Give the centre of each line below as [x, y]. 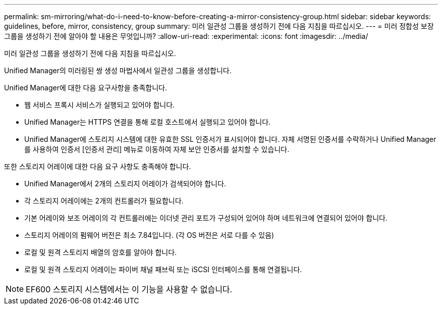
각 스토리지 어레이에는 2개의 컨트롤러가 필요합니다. [104, 201]
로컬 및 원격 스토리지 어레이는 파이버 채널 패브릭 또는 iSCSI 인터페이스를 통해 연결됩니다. [163, 269]
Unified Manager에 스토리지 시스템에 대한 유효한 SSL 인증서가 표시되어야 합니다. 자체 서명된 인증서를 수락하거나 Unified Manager [230, 139]
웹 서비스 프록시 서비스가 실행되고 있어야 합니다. [100, 105]
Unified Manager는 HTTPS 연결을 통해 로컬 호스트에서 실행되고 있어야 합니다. [148, 122]
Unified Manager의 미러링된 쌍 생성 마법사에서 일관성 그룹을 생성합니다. [118, 70]
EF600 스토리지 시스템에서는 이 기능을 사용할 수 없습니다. [129, 289]
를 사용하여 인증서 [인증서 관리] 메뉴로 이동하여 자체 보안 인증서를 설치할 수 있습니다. [157, 149]
